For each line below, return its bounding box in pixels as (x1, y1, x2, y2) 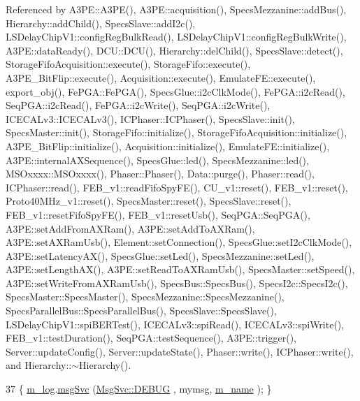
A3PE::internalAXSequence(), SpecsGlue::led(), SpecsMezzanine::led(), (6, 152, 309, 167)
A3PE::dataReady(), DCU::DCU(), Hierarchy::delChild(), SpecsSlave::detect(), (6, 43, 343, 57)
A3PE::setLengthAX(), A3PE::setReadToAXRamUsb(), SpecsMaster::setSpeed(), (6, 262, 355, 277)
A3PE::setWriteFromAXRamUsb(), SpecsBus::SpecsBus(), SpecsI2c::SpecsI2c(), (6, 275, 348, 290)
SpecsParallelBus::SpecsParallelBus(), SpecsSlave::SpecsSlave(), (6, 303, 277, 318)
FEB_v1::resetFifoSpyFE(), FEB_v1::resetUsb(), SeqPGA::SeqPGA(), (6, 207, 310, 221)
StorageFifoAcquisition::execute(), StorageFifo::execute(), (6, 57, 251, 71)
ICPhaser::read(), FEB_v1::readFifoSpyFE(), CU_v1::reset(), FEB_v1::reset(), (6, 180, 348, 194)
